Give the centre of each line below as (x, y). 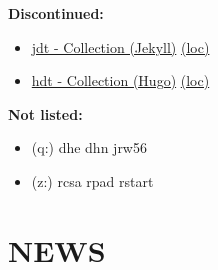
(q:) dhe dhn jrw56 (89, 147)
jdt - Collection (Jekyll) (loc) (120, 46)
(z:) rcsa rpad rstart (92, 180)
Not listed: (45, 113)
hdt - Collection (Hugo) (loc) (120, 80)
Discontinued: (56, 13)
